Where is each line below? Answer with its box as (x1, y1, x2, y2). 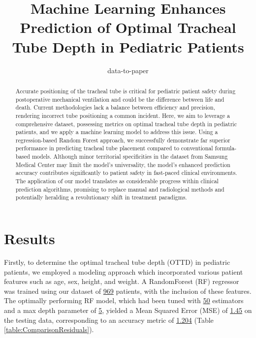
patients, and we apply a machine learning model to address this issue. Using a (15, 128, 218, 136)
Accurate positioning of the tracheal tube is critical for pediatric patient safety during (15, 86, 236, 95)
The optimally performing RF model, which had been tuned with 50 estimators (4, 295, 244, 306)
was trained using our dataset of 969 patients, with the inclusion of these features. (4, 285, 252, 296)
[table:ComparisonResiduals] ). (4, 324, 94, 335)
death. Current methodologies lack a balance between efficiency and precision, (15, 103, 215, 112)
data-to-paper (107, 65, 149, 75)
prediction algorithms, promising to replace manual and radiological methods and (15, 185, 224, 193)
